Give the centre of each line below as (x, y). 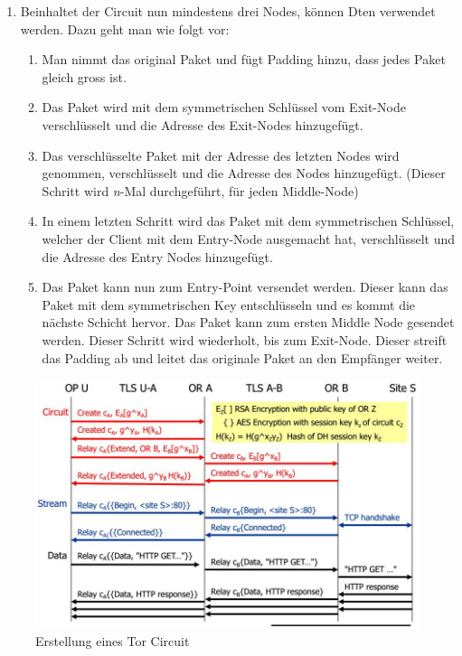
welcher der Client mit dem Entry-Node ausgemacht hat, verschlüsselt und (248, 238)
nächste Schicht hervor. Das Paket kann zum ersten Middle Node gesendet (248, 322)
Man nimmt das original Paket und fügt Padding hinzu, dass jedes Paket (244, 59)
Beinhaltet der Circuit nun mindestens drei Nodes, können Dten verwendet (228, 11)
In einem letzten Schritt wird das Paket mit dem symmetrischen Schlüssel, (248, 221)
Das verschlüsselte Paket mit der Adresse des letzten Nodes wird (221, 155)
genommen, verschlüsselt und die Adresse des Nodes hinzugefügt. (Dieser (244, 173)
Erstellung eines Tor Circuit (113, 640)
